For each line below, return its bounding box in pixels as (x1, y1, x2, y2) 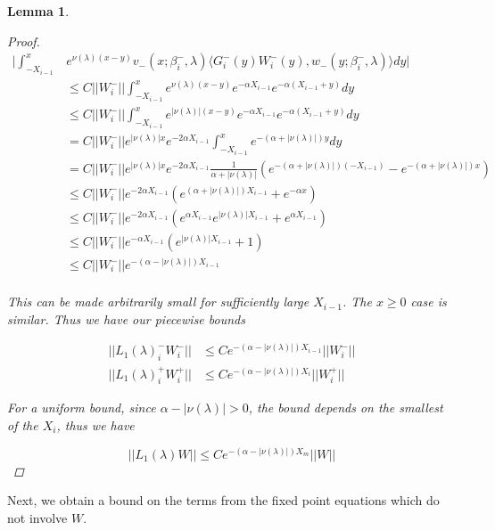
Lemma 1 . (7, 2, 70, 20)
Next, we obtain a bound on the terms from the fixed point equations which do (7, 491, 440, 510)
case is (410, 292, 447, 311)
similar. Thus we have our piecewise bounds (7, 309, 245, 328)
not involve (7, 508, 68, 526)
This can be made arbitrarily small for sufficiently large (7, 292, 309, 311)
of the (7, 416, 38, 435)
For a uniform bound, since (7, 398, 156, 417)
